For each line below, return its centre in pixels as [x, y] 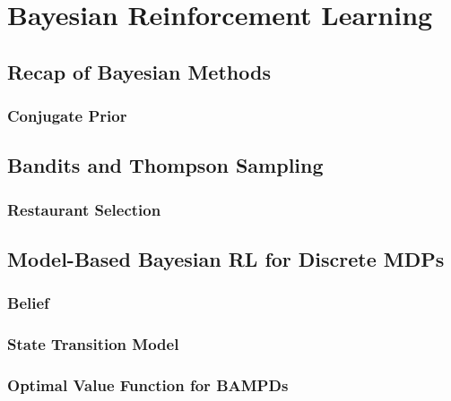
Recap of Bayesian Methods [139, 71]
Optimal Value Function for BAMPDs [148, 385]
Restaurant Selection [84, 209]
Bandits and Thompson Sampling [165, 165]
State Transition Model [93, 344]
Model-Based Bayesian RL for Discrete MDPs [226, 259]
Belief [28, 303]
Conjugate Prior [67, 116]
